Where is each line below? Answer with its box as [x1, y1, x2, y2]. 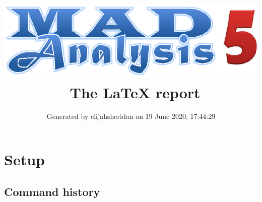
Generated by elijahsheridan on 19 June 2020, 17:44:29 [46, 111, 216, 121]
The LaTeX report [70, 82, 201, 102]
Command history [4, 183, 100, 199]
